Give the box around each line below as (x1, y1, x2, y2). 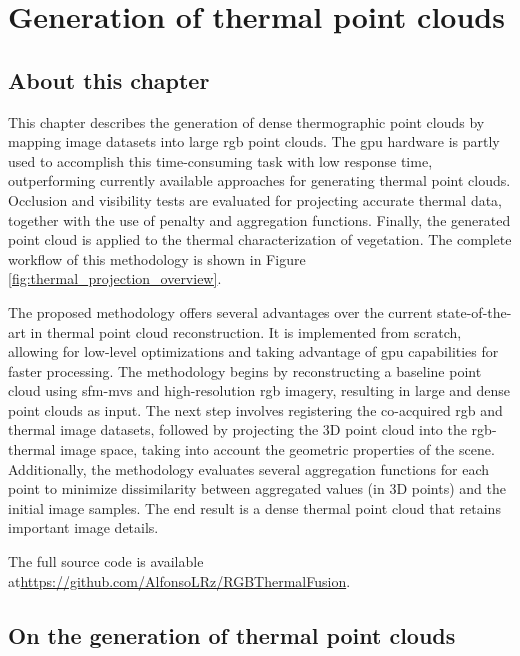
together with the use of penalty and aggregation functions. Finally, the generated (8, 209, 511, 230)
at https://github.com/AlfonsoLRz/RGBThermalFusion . (8, 570, 351, 591)
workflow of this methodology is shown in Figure (8, 248, 306, 269)
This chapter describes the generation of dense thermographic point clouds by (8, 111, 485, 132)
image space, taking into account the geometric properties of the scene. (60, 439, 495, 460)
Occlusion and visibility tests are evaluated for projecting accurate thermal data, (8, 189, 503, 210)
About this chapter (8, 64, 210, 95)
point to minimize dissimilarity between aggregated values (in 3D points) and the (8, 478, 506, 499)
